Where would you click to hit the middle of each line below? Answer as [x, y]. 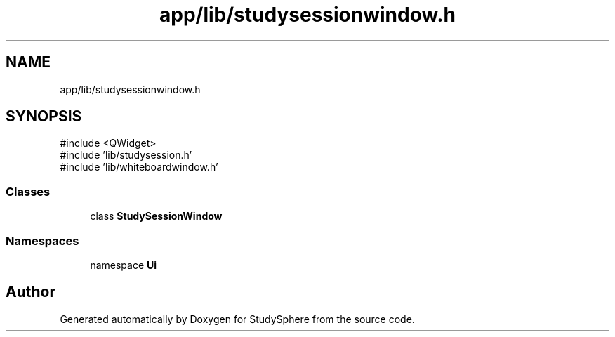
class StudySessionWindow [156, 216]
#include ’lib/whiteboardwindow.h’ [139, 167]
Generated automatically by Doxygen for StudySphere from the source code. [237, 319]
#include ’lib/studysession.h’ [126, 155]
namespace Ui [124, 265]
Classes [28, 191]
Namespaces [42, 240]
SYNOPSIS [44, 117]
